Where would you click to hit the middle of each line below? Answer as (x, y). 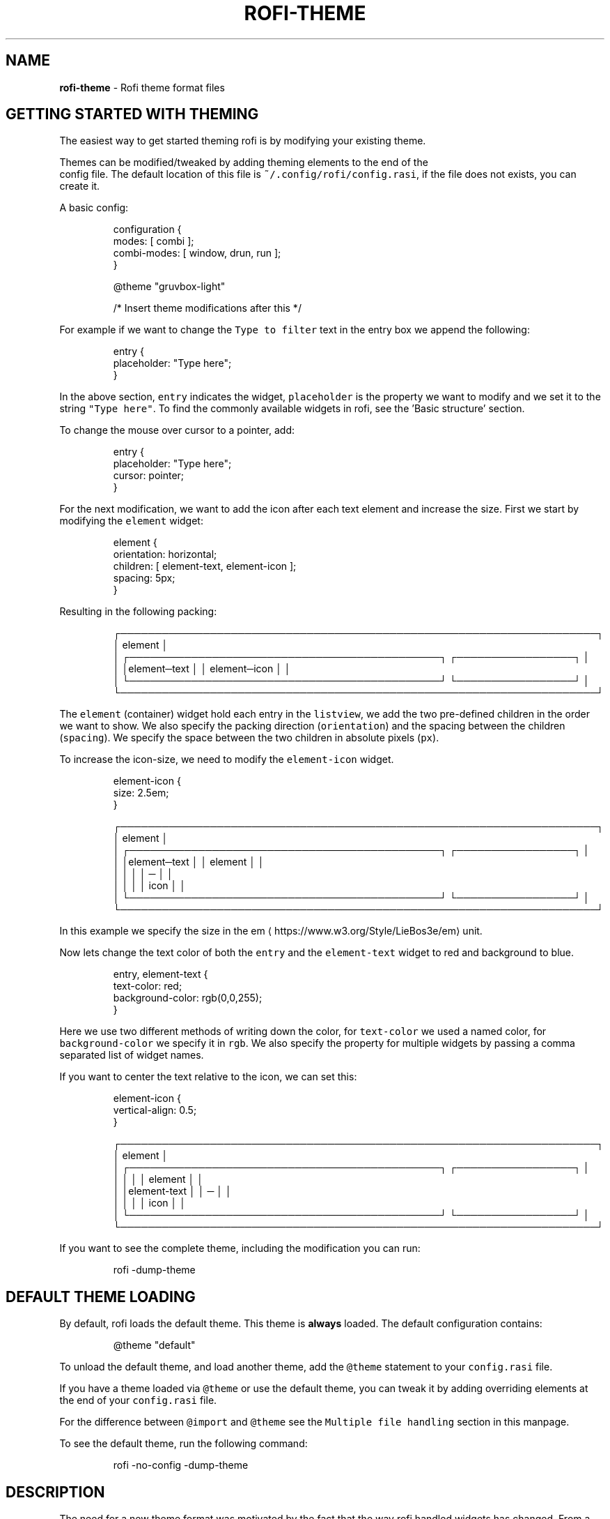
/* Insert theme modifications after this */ (207, 308)
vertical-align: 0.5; (155, 1110)
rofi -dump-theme (154, 1270)
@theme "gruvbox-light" (169, 287)
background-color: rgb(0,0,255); (188, 998)
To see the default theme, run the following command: (183, 1444)
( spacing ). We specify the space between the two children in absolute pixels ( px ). (249, 738)
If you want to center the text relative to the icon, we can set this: (208, 1077)
